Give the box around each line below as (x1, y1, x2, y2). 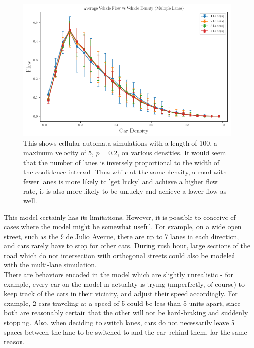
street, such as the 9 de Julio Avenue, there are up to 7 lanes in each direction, (4, 231, 239, 241)
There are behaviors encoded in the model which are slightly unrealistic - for (4, 269, 233, 280)
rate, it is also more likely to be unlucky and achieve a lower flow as (23, 186, 227, 196)
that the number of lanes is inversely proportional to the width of (23, 157, 219, 167)
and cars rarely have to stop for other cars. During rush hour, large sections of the (4, 240, 250, 251)
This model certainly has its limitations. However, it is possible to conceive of (4, 212, 236, 222)
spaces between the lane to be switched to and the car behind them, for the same (4, 326, 247, 337)
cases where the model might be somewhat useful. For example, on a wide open (4, 221, 242, 232)
